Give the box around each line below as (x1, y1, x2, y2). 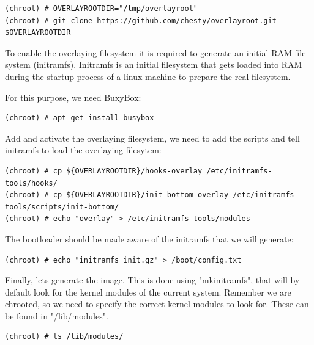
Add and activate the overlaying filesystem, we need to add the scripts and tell (5, 131, 300, 144)
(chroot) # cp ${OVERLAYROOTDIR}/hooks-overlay (5, 166, 203, 175)
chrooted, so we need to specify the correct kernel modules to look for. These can (5, 297, 309, 310)
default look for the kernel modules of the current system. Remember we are (5, 285, 291, 298)
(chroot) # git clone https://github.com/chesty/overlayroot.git (5, 16, 277, 25)
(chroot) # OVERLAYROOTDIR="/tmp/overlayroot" (5, 4, 198, 13)
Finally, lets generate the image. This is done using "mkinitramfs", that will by (5, 274, 300, 286)
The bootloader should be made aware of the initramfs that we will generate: (5, 232, 294, 245)
